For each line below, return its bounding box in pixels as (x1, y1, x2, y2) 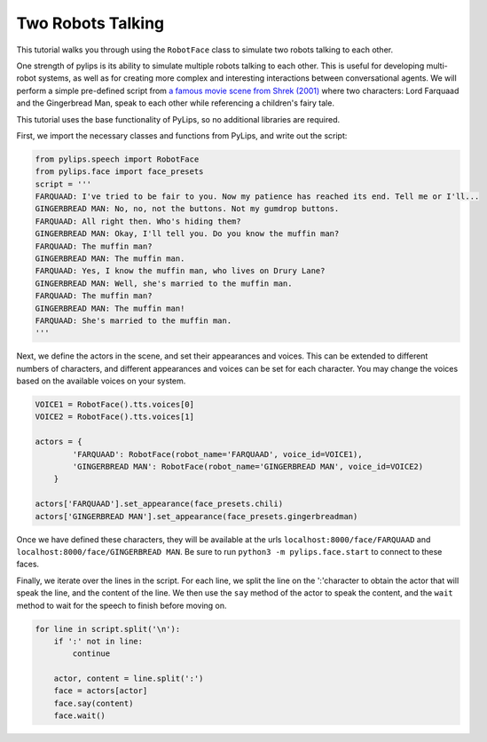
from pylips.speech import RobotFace (35, 154, 200, 164)
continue (72, 649, 111, 659)
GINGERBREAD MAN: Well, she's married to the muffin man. (35, 278, 293, 288)
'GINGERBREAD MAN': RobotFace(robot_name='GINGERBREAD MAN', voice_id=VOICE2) (72, 462, 424, 472)
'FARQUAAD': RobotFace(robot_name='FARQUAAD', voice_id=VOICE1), (72, 449, 363, 459)
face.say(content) (53, 698, 134, 708)
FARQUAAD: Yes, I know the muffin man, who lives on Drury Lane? (35, 266, 326, 276)
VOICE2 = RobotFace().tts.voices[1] (35, 412, 195, 422)
